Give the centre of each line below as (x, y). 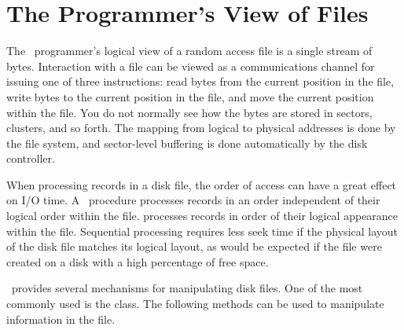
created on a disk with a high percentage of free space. (138, 261)
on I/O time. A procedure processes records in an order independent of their (193, 200)
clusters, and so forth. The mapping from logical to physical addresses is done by (201, 128)
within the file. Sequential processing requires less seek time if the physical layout (202, 231)
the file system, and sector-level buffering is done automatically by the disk (187, 143)
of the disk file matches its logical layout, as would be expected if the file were (194, 246)
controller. (31, 158)
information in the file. (61, 319)
